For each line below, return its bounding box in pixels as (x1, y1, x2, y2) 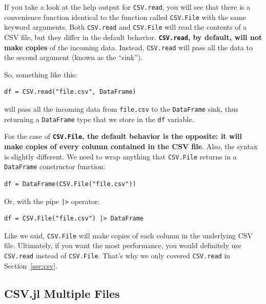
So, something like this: (4, 69, 77, 79)
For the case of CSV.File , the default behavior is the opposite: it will (4, 131, 242, 141)
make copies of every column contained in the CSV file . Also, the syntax (4, 141, 258, 152)
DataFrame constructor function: (4, 161, 106, 172)
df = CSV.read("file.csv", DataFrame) (4, 88, 136, 96)
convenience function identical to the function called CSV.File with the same (4, 11, 246, 22)
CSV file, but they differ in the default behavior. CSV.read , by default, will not (4, 31, 262, 42)
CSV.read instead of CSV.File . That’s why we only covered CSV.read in (4, 250, 231, 261)
